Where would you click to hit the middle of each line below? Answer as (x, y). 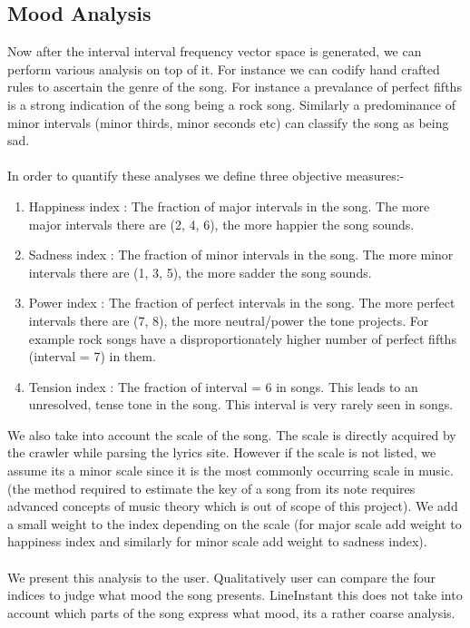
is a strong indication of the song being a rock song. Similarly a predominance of (231, 104)
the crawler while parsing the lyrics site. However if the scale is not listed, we (222, 452)
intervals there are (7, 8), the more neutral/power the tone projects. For (229, 320)
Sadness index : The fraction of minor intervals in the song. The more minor (241, 255)
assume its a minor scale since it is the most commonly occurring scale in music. (230, 471)
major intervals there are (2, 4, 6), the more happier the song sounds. (221, 224)
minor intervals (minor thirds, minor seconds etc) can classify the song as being (228, 122)
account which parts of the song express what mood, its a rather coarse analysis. (231, 612)
